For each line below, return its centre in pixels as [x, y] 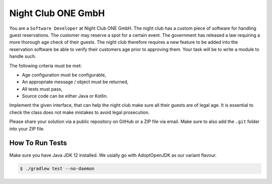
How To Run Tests [38, 143]
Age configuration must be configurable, [64, 75]
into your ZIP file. [27, 129]
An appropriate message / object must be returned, [75, 82]
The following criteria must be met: [46, 66]
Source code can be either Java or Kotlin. [65, 96]
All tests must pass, [42, 89]
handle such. [23, 56]
